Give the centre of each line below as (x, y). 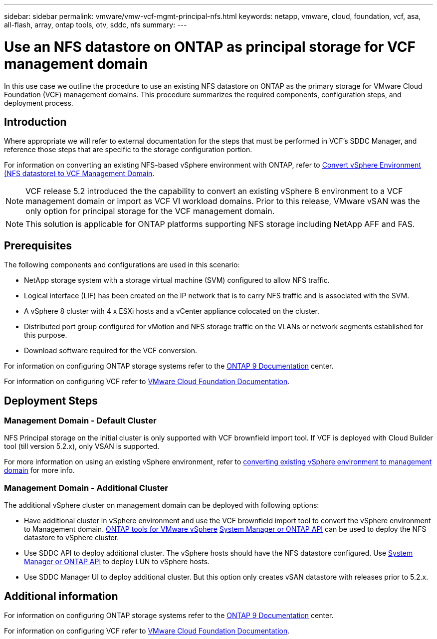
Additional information (61, 596)
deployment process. (39, 103)
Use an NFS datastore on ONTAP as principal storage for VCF (210, 47)
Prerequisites (38, 245)
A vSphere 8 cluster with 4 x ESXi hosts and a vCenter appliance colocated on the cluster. (172, 311)
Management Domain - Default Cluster (80, 421)
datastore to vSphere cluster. (72, 538)
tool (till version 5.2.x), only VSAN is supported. (82, 446)
